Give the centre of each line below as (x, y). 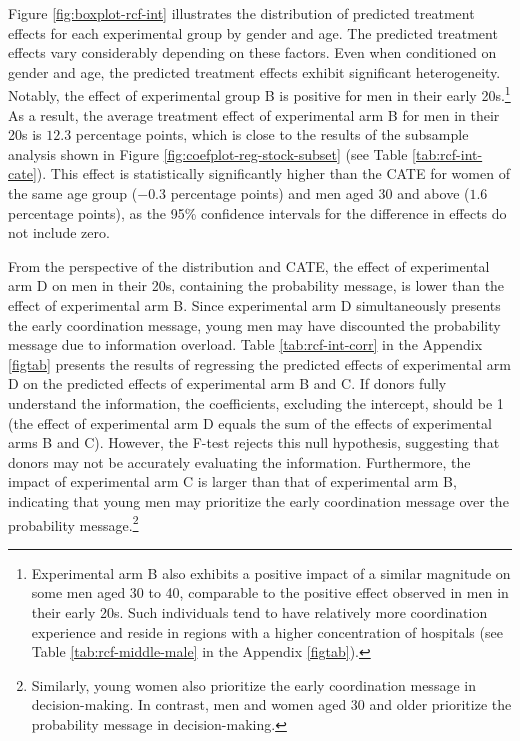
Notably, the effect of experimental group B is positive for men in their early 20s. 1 (259, 94)
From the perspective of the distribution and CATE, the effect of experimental (249, 265)
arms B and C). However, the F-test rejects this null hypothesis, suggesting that (254, 442)
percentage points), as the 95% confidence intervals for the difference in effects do (257, 212)
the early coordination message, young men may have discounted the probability (254, 324)
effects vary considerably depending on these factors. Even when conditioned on (252, 52)
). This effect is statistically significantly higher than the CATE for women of (273, 173)
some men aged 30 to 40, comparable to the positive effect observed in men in (270, 592)
